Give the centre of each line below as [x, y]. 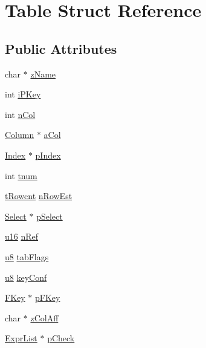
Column [20, 135]
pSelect [50, 216]
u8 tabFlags [27, 256]
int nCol [20, 114]
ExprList [21, 338]
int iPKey [23, 94]
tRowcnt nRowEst [39, 196]
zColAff [44, 317]
